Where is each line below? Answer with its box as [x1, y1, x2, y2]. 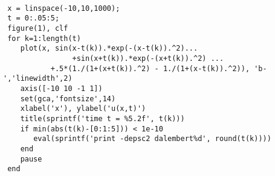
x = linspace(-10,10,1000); [7, 4, 120, 13]
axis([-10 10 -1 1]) [20, 84, 103, 93]
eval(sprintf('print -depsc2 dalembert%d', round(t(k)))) [33, 134, 271, 143]
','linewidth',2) [3, 74, 73, 83]
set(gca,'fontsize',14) [20, 94, 116, 103]
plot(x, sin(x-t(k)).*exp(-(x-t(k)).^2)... [20, 44, 198, 53]
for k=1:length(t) [7, 34, 81, 43]
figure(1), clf [7, 24, 68, 33]
